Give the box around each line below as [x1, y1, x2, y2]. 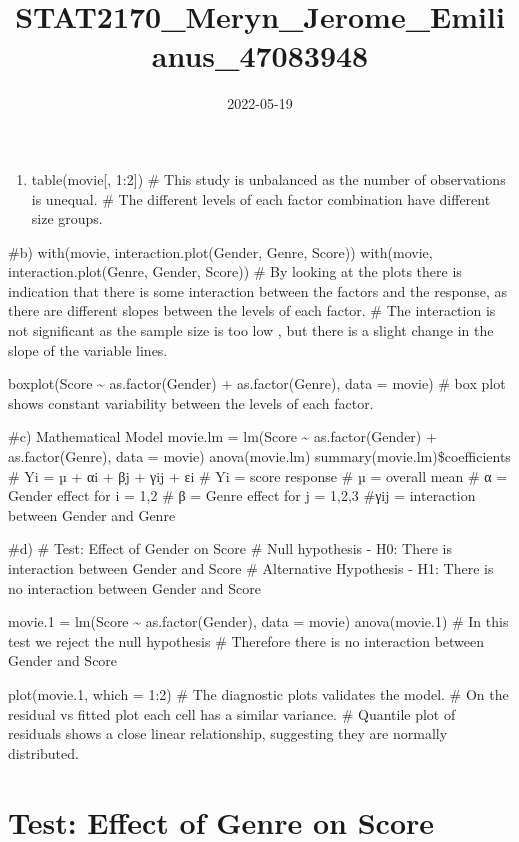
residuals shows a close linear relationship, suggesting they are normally [8, 723, 448, 744]
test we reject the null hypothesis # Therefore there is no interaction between [8, 630, 485, 651]
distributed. [8, 742, 79, 763]
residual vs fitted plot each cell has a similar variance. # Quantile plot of [8, 703, 456, 724]
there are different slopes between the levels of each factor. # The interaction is [8, 300, 496, 321]
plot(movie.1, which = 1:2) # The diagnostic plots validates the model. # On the [8, 683, 509, 704]
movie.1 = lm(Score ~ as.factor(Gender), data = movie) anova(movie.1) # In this [8, 611, 509, 632]
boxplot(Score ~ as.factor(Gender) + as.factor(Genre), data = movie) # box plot [8, 373, 506, 394]
